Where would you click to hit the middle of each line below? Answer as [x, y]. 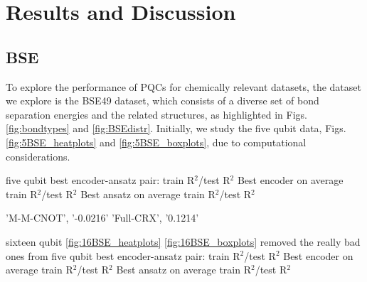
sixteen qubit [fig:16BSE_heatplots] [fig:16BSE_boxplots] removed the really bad [183, 241]
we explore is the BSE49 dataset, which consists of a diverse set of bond [163, 101]
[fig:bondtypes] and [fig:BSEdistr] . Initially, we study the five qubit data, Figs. [176, 128]
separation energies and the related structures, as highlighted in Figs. [156, 114]
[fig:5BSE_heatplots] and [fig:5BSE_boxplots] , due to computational [156, 142]
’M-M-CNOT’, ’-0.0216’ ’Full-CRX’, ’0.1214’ [102, 218]
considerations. [38, 156]
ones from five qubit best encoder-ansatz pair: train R [123, 255]
